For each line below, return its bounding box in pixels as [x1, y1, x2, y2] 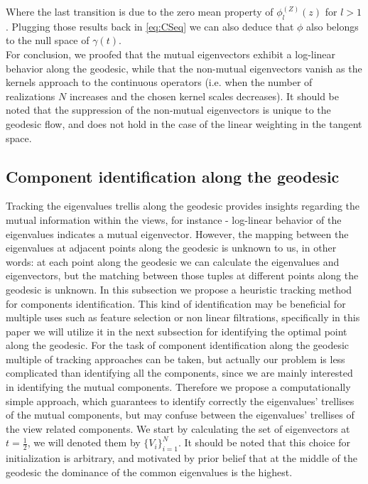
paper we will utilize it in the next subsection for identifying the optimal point [6, 323, 347, 338]
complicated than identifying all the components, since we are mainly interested [6, 365, 353, 380]
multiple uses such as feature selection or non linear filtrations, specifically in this [6, 310, 360, 325]
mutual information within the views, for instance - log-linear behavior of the [6, 212, 342, 227]
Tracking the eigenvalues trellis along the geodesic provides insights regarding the [6, 198, 360, 213]
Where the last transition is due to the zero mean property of [6, 4, 274, 18]
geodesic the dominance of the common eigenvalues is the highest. [6, 464, 293, 479]
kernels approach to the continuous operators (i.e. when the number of [6, 75, 313, 90]
